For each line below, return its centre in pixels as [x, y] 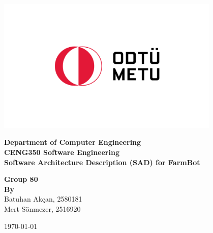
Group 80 [21, 179]
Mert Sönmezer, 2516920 [42, 209]
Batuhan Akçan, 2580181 [43, 199]
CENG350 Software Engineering [62, 152]
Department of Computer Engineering [73, 142]
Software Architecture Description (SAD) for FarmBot [102, 162]
